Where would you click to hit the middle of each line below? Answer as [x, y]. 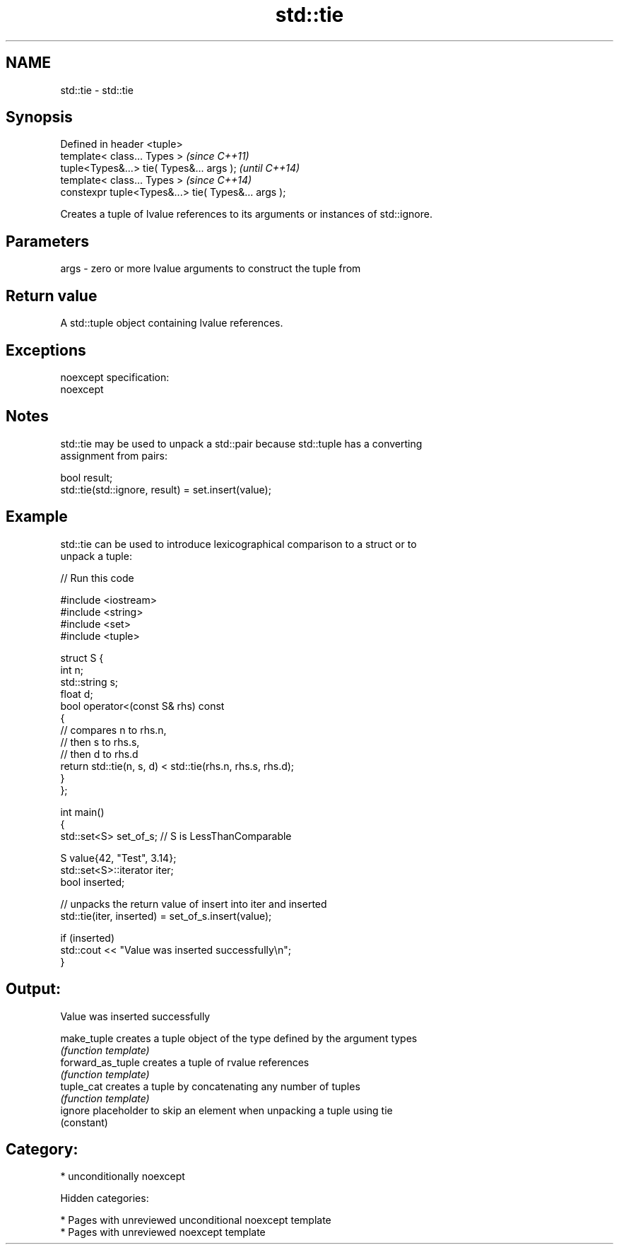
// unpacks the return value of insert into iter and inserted [194, 904]
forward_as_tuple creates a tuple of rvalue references [185, 1062]
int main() [82, 812]
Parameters [47, 241]
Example [37, 517]
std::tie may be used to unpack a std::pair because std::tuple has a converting [241, 443]
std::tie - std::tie [97, 90]
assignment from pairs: [114, 455]
